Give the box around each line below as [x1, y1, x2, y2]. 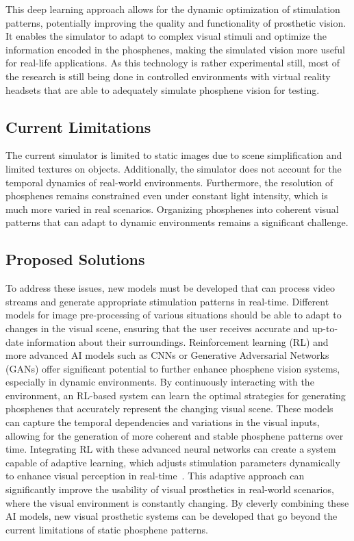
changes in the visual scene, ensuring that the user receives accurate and [5, 320, 309, 335]
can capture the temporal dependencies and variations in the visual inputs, [5, 415, 320, 429]
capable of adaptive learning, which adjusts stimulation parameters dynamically [5, 455, 340, 469]
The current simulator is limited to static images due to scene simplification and [5, 148, 342, 162]
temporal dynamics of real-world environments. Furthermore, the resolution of [5, 175, 333, 189]
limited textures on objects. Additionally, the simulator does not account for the [5, 161, 342, 175]
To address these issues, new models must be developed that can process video [5, 281, 336, 295]
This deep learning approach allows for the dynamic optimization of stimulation [5, 2, 340, 16]
